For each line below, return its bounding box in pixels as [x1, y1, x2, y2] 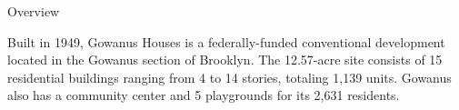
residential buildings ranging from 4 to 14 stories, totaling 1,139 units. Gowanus [7, 67, 452, 86]
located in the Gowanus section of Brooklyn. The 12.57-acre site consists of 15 [7, 50, 443, 69]
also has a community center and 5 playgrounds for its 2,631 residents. [7, 85, 400, 105]
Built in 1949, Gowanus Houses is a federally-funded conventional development [7, 32, 445, 51]
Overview [7, 2, 60, 20]
